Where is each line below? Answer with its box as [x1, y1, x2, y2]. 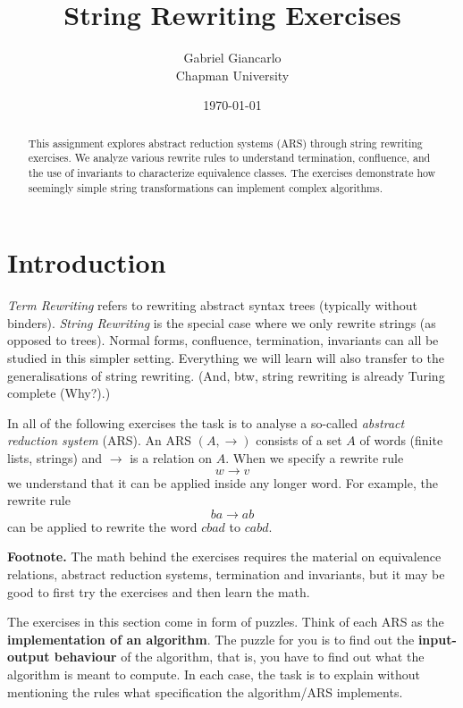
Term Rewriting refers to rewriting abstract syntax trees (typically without [7, 296, 418, 315]
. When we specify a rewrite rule [225, 449, 404, 468]
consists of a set [256, 431, 342, 450]
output [7, 647, 50, 666]
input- [417, 629, 457, 648]
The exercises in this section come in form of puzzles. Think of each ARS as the [7, 612, 444, 631]
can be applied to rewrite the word [7, 517, 198, 535]
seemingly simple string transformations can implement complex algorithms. [28, 180, 383, 195]
